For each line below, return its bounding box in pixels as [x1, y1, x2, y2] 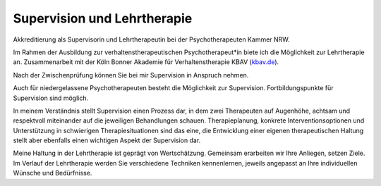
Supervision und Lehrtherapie [13, 11, 193, 26]
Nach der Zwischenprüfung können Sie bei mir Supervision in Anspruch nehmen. [13, 70, 249, 79]
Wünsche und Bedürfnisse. [13, 169, 92, 178]
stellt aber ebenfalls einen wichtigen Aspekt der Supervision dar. [13, 136, 201, 144]
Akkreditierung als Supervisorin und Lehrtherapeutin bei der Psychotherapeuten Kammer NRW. [13, 35, 290, 44]
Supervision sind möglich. [13, 94, 89, 102]
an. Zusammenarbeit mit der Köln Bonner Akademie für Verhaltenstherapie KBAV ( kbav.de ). [13, 58, 279, 66]
